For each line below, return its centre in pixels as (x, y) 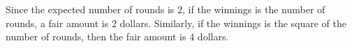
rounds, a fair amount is (57, 23)
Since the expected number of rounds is (90, 9)
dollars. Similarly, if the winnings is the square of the (233, 23)
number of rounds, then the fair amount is (96, 37)
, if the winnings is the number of (254, 9)
